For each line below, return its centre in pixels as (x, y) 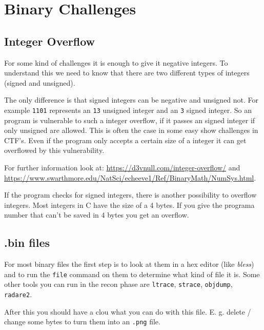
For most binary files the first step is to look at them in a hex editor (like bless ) (129, 264)
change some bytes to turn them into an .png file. (82, 322)
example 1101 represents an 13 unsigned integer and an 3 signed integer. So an (128, 110)
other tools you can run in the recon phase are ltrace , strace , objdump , (118, 284)
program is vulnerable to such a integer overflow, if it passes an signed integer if (130, 120)
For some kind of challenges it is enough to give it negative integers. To (116, 62)
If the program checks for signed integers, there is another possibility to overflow (130, 195)
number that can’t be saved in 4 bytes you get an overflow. (97, 215)
